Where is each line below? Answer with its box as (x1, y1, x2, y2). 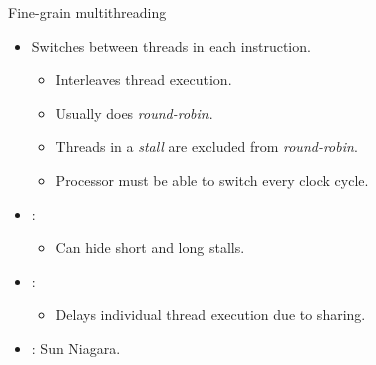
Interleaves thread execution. (55, 69, 232, 90)
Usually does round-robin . (55, 102, 213, 123)
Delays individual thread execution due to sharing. (55, 304, 366, 325)
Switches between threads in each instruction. (31, 35, 311, 56)
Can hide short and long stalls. (55, 237, 245, 258)
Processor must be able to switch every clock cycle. (55, 169, 369, 190)
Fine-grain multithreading (8, 2, 167, 22)
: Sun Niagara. (31, 337, 121, 358)
